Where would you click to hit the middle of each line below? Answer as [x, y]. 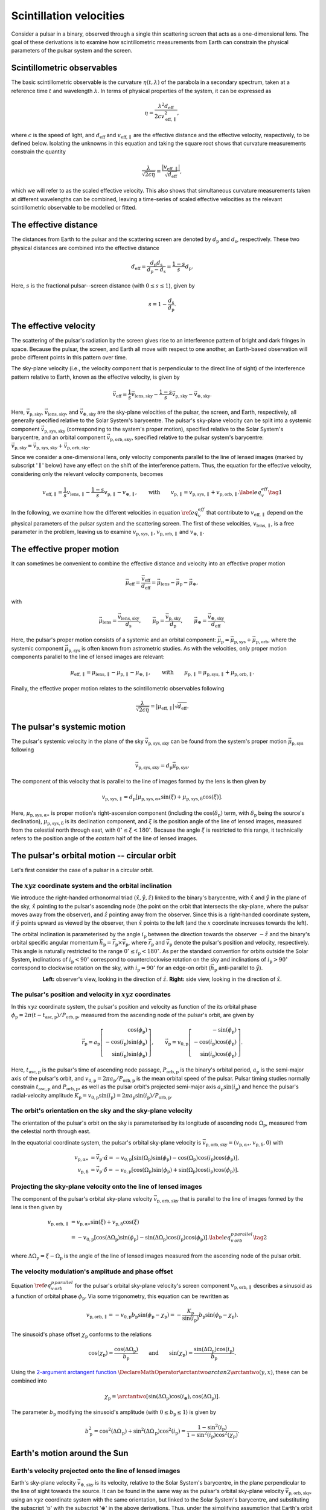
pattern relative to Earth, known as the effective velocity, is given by [96, 377]
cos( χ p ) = [101, 1354]
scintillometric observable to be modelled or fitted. [74, 208]
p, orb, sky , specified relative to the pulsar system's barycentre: [187, 438]
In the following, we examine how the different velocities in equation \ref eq [105, 512]
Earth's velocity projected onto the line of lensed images [96, 1471]
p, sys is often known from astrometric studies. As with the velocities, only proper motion [177, 649]
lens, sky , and [63, 413]
